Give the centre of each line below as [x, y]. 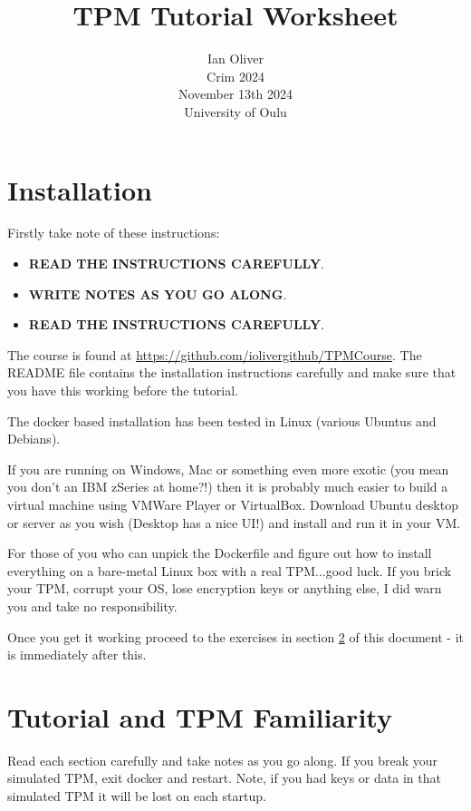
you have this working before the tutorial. [123, 390]
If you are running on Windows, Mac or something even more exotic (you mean [228, 469]
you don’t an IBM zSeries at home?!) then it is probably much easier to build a [228, 487]
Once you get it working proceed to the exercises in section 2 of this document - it [235, 636]
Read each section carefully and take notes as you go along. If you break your [222, 760]
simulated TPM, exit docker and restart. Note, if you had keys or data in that [224, 778]
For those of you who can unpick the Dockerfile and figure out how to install [220, 553]
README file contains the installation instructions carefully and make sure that [232, 372]
